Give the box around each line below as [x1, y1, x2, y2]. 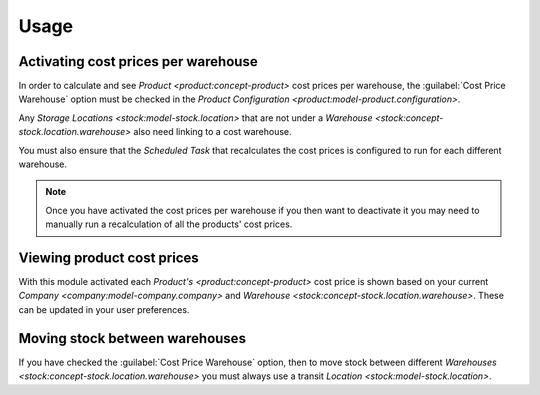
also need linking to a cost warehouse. [133, 126, 292, 138]
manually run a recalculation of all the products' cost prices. [45, 218, 293, 230]
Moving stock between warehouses [18, 330, 247, 347]
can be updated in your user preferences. [18, 303, 190, 315]
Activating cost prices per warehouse [18, 53, 259, 70]
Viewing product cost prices [18, 250, 199, 266]
